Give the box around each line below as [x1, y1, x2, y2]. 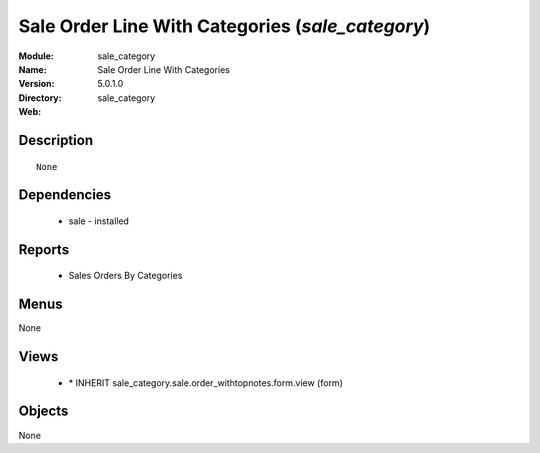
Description [18, 131, 94, 149]
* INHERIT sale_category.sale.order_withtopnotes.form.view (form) [68, 376, 344, 389]
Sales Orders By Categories [68, 270, 183, 282]
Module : [18, 50, 54, 62]
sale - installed [68, 215, 130, 227]
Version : [18, 78, 55, 90]
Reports [18, 241, 70, 258]
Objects [18, 403, 69, 420]
